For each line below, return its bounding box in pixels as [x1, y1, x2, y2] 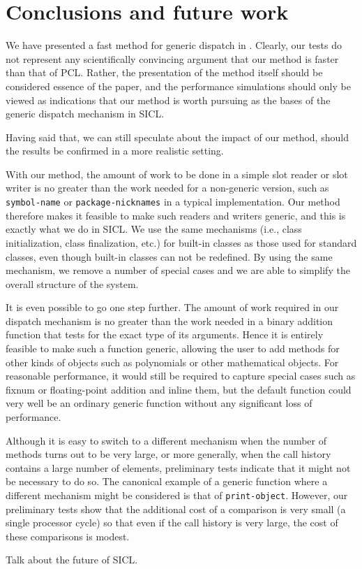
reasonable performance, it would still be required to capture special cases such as [6, 368, 356, 383]
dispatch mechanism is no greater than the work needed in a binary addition [6, 313, 333, 328]
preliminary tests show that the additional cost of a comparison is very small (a [6, 501, 346, 516]
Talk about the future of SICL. [6, 552, 138, 567]
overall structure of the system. [6, 276, 139, 291]
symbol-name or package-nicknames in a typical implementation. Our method [6, 194, 340, 209]
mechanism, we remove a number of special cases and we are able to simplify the [6, 263, 350, 278]
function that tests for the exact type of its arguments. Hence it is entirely [6, 327, 324, 342]
